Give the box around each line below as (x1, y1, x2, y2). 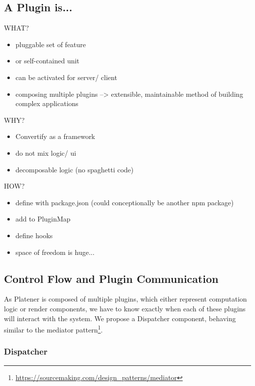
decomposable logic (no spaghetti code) (15, 164, 134, 174)
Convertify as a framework (15, 131, 95, 141)
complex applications (15, 98, 78, 109)
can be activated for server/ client (15, 72, 117, 82)
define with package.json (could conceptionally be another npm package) (15, 197, 234, 207)
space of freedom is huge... (15, 247, 95, 257)
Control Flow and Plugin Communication (4, 271, 219, 286)
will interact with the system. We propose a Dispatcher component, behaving (4, 313, 236, 323)
